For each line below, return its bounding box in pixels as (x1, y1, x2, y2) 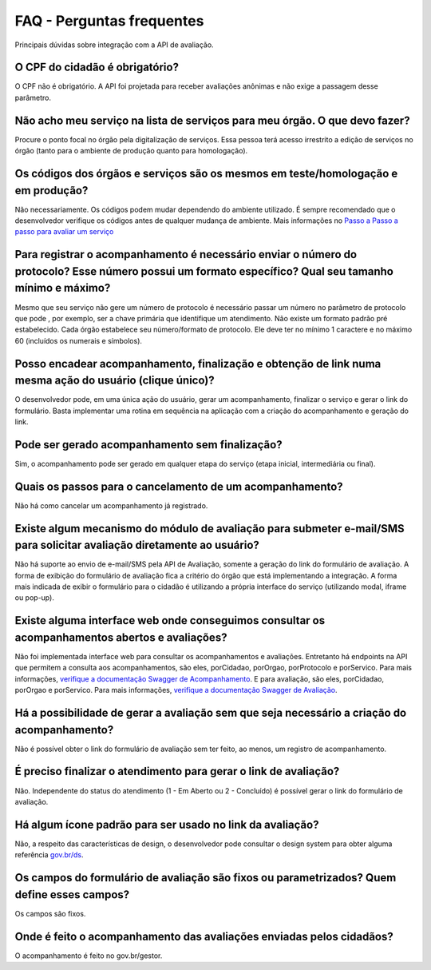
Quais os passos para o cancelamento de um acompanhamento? (14, 479, 343, 493)
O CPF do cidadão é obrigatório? (14, 61, 180, 74)
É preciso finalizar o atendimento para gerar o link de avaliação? (14, 765, 340, 778)
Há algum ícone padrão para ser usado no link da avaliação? (14, 817, 319, 831)
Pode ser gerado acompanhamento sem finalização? (14, 438, 283, 451)
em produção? (14, 184, 89, 197)
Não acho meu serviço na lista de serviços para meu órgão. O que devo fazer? (14, 113, 410, 127)
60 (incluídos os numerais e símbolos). (14, 336, 143, 345)
